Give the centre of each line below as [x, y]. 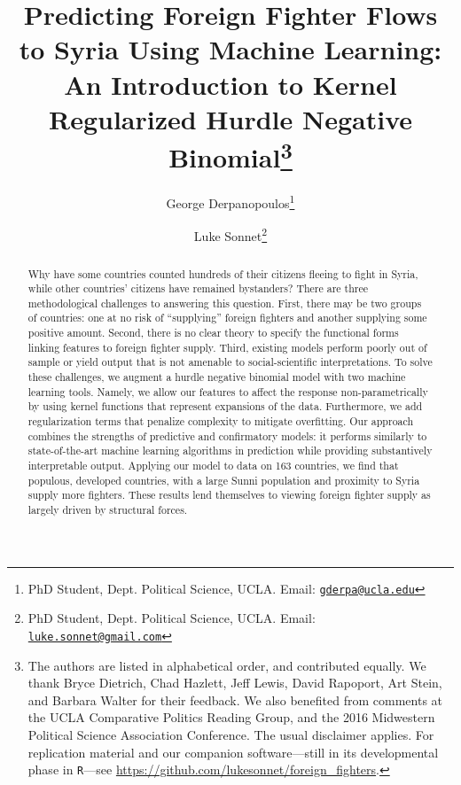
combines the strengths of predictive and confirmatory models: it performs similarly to [227, 435]
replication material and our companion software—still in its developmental [233, 752]
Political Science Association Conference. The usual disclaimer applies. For [231, 734]
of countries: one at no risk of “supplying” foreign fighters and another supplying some [227, 318]
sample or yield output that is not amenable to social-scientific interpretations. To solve [230, 362]
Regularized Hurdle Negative [230, 118]
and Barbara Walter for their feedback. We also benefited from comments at [235, 700]
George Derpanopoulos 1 [230, 202]
